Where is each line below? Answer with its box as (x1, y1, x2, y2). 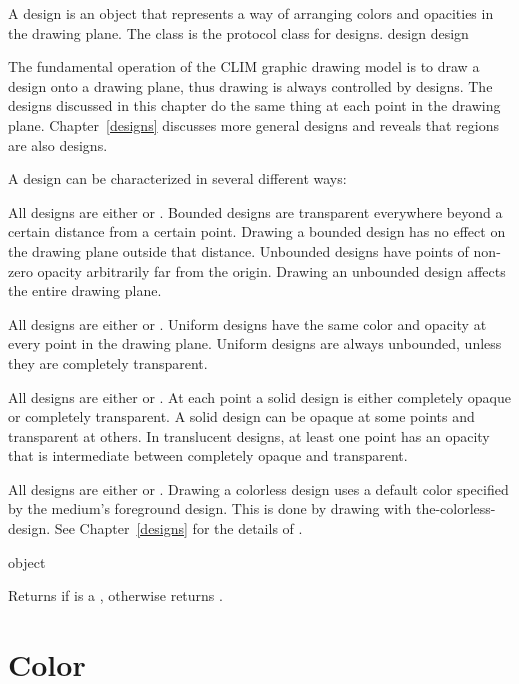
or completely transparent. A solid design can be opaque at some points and (8, 406, 475, 427)
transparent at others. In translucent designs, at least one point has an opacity (8, 425, 490, 446)
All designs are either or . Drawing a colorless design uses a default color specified (8, 478, 509, 499)
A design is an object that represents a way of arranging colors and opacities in (8, 3, 494, 23)
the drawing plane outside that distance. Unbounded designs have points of (8, 240, 469, 261)
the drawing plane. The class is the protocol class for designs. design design (8, 22, 469, 43)
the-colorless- (416, 498, 496, 519)
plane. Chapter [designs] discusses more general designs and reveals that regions (8, 114, 499, 135)
